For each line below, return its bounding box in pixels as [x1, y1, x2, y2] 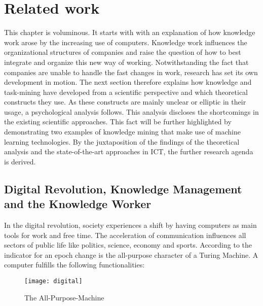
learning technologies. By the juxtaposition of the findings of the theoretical [4, 136, 240, 147]
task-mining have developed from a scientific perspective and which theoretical [4, 86, 248, 97]
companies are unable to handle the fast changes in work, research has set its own [4, 66, 258, 77]
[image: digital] [24, 278, 83, 285]
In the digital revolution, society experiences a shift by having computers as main [4, 220, 257, 230]
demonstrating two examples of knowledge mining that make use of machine [4, 126, 241, 137]
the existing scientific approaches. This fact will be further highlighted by [4, 116, 232, 127]
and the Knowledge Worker [4, 196, 152, 212]
